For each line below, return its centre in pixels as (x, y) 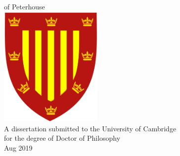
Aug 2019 (18, 147)
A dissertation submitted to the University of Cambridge (90, 128)
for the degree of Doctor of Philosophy (62, 138)
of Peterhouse (24, 7)
